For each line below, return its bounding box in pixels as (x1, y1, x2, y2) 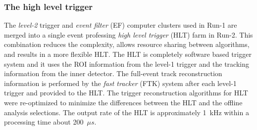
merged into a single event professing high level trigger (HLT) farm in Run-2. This (4, 29, 253, 40)
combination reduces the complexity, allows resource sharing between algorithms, (4, 39, 250, 49)
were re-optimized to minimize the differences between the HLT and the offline (4, 97, 243, 107)
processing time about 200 (4, 117, 84, 127)
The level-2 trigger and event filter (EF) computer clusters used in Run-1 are (4, 20, 237, 30)
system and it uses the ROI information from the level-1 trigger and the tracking (4, 58, 249, 69)
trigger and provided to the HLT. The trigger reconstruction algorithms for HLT (4, 87, 248, 98)
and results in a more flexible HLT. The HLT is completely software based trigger (4, 49, 252, 59)
